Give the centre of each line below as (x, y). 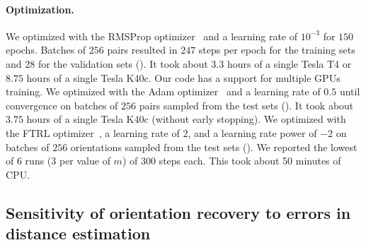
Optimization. (40, 9)
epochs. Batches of (46, 50)
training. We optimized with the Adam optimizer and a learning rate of (163, 91)
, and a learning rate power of (252, 132)
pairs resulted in (142, 50)
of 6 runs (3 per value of (58, 161)
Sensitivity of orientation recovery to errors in (178, 212)
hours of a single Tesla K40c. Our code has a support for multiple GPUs (183, 77)
